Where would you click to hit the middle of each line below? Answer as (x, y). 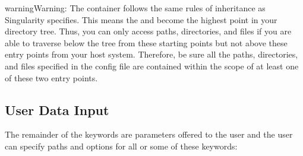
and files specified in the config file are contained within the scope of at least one (152, 66)
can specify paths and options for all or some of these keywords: (121, 146)
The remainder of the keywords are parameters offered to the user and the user (149, 134)
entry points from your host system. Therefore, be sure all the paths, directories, (151, 54)
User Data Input (57, 109)
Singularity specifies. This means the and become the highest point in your (141, 19)
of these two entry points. (51, 77)
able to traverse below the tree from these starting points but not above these (146, 42)
